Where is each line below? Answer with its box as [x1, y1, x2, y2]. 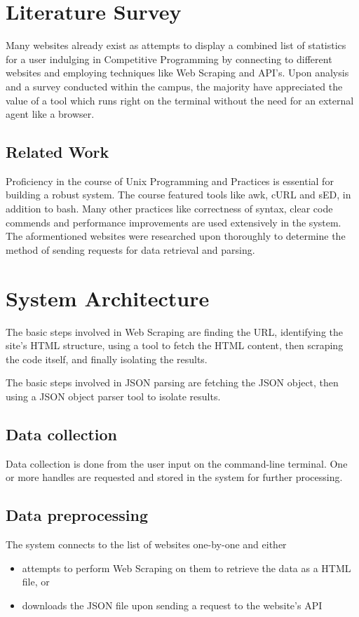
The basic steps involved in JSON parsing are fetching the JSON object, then [6, 375, 339, 390]
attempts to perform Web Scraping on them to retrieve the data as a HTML [22, 560, 351, 575]
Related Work [6, 141, 109, 163]
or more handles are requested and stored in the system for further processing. [6, 470, 343, 484]
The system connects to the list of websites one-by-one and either [6, 537, 287, 552]
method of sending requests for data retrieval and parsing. [6, 242, 255, 257]
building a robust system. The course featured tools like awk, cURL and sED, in [6, 187, 351, 202]
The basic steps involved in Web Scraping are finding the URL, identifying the [6, 324, 344, 339]
